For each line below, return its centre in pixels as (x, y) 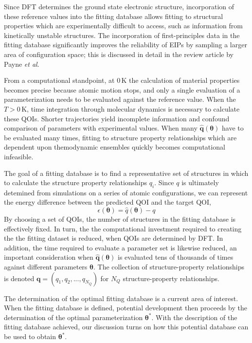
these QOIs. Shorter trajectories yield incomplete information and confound (117, 118)
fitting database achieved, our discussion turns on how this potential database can (126, 327)
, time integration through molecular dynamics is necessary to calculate (133, 108)
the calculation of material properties (184, 80)
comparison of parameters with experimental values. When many (101, 128)
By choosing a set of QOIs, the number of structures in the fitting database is (120, 219)
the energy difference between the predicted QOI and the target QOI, (108, 202)
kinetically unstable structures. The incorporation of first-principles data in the (122, 35)
